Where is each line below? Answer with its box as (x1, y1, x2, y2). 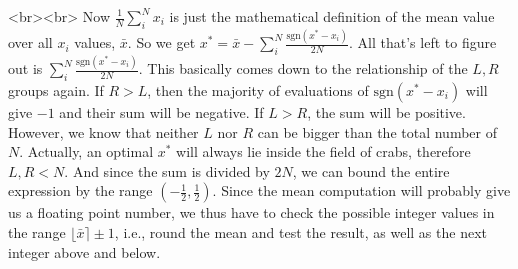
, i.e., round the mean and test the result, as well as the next (114, 221, 487, 242)
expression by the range (8, 180, 153, 201)
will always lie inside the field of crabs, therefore (176, 141, 471, 162)
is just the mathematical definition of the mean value (169, 6, 495, 26)
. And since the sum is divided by (64, 160, 270, 181)
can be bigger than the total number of (257, 121, 497, 142)
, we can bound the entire (292, 160, 450, 181)
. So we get (127, 32, 196, 53)
